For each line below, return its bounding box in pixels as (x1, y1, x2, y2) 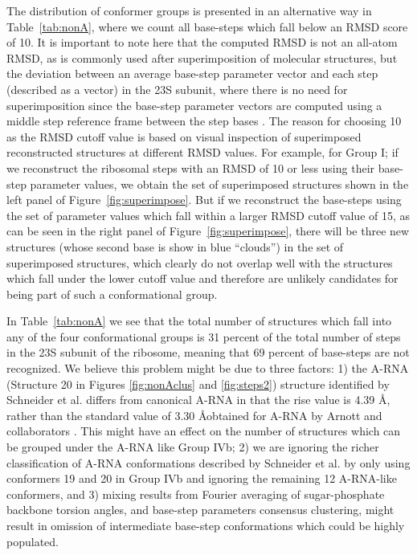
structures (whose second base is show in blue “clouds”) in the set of (6, 238, 344, 255)
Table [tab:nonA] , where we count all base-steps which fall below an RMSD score (6, 18, 408, 35)
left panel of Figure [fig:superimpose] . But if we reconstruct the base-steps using (6, 191, 402, 208)
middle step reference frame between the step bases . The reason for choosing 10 (6, 112, 402, 129)
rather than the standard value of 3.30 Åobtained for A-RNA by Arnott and (6, 406, 382, 423)
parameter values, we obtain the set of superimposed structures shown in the (30, 175, 409, 192)
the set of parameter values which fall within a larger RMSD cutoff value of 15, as (6, 206, 411, 223)
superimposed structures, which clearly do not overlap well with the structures (6, 254, 393, 271)
